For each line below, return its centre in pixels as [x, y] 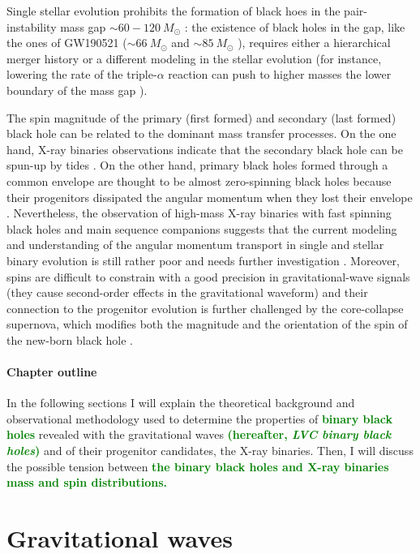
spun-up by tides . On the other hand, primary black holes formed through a [197, 165]
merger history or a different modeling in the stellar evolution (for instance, [194, 58]
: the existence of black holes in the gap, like [295, 26]
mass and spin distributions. [87, 482]
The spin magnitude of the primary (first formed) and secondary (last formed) [201, 117]
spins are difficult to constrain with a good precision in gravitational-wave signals [208, 276]
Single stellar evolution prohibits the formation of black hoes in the [174, 11]
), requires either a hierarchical [314, 43]
